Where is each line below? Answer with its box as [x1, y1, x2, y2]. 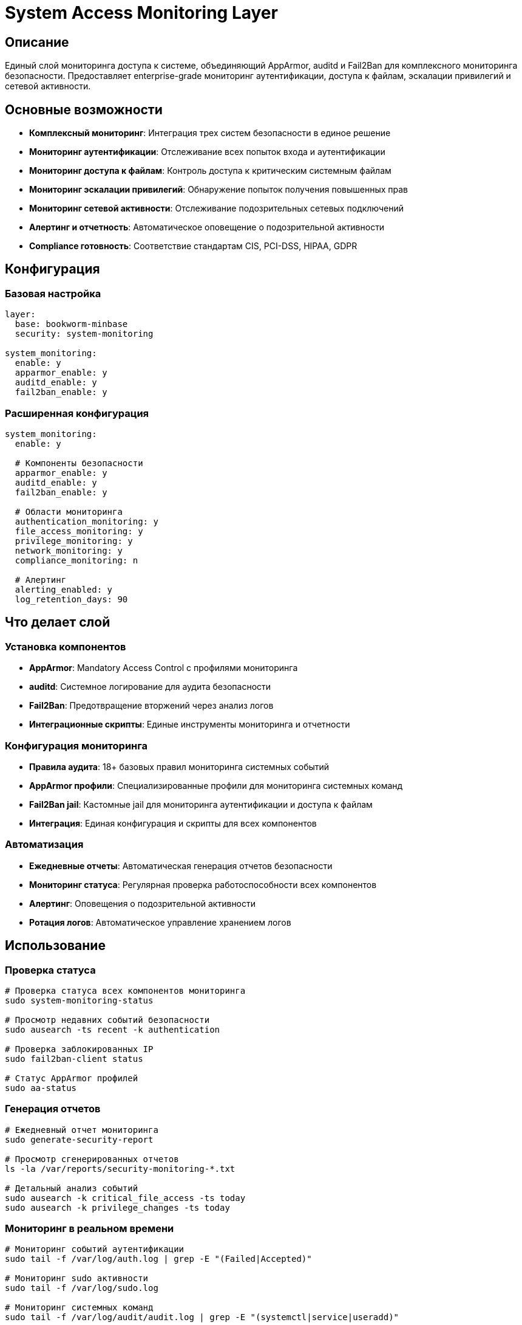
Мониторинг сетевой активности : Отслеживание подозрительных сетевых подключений [29, 203, 404, 214]
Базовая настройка [5, 287, 101, 300]
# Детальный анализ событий [5, 1183, 138, 1193]
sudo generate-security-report [5, 1134, 154, 1144]
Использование [5, 938, 106, 954]
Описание [5, 34, 69, 50]
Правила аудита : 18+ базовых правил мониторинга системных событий [29, 761, 330, 772]
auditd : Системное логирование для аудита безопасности [29, 681, 271, 692]
